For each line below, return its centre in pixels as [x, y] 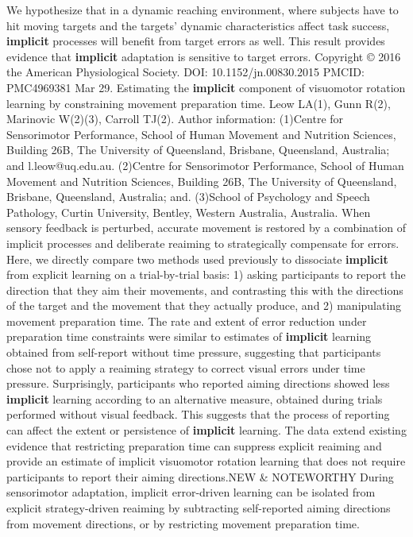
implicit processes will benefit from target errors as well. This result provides [196, 41]
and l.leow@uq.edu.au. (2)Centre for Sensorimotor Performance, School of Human [205, 165]
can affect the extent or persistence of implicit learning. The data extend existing [206, 430]
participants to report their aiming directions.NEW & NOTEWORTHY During [200, 476]
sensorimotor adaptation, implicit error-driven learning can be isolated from [191, 492]
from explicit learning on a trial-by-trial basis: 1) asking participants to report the [206, 274]
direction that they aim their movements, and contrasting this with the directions [205, 290]
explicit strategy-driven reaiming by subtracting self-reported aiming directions [199, 508]
